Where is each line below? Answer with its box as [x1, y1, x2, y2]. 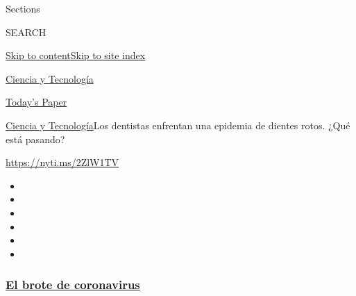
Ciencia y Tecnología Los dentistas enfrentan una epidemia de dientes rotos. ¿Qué [6, 117, 350, 132]
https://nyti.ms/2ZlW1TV [6, 155, 119, 170]
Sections [6, 1, 40, 15]
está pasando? [6, 131, 65, 146]
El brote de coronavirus [6, 276, 140, 293]
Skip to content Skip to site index [6, 48, 146, 63]
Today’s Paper [6, 94, 67, 109]
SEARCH [6, 24, 46, 39]
